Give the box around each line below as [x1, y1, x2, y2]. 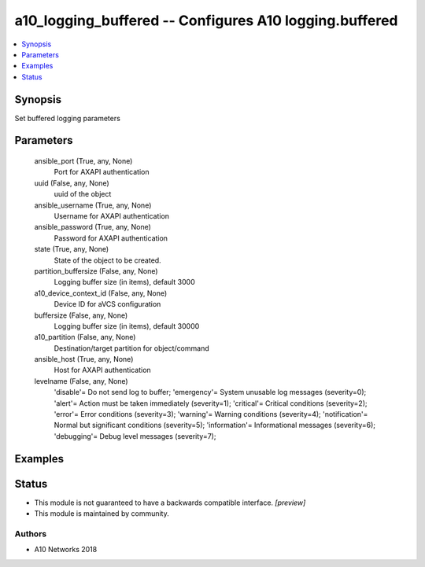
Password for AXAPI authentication [54, 233, 168, 243]
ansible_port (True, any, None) [34, 156, 133, 166]
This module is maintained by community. [34, 509, 169, 518]
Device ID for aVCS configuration [54, 300, 161, 309]
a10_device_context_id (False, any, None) [34, 288, 168, 298]
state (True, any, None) [34, 245, 109, 254]
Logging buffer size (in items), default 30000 [54, 321, 200, 330]
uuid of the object [54, 190, 112, 199]
